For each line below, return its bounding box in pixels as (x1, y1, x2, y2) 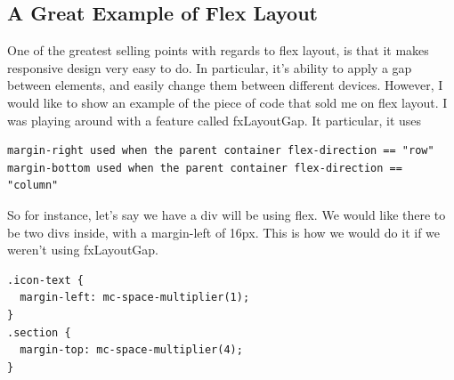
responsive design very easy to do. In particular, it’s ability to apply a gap (7, 58, 412, 77)
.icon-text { (7, 273, 84, 287)
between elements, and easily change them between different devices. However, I (7, 76, 443, 94)
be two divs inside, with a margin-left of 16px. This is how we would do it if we (7, 222, 441, 241)
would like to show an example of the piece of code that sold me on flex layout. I (7, 93, 448, 111)
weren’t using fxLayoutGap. (7, 240, 158, 259)
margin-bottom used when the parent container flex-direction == (7, 161, 402, 174)
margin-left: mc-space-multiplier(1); (20, 291, 250, 304)
